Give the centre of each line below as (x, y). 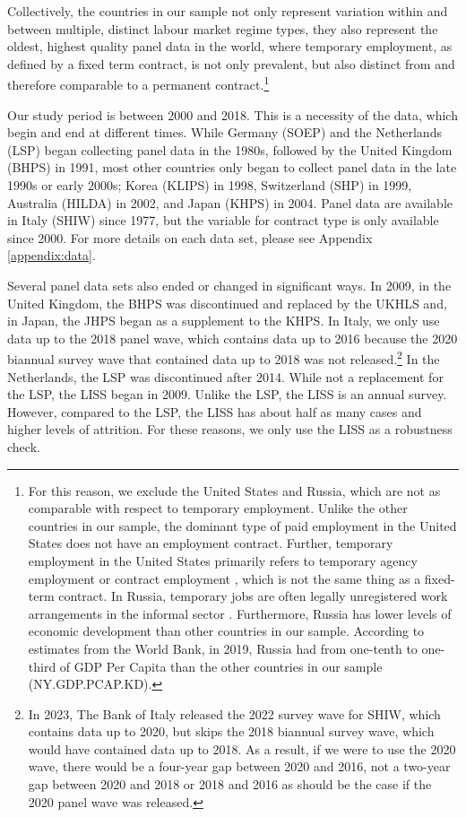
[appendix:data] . (52, 255)
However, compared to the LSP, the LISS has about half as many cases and (215, 411)
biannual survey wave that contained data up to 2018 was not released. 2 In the (224, 357)
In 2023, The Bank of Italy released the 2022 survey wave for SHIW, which (234, 713)
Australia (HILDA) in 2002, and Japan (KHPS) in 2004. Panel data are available (230, 202)
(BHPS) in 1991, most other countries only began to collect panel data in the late (232, 167)
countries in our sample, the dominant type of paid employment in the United (242, 525)
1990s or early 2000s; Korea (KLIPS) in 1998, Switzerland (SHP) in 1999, (210, 185)
